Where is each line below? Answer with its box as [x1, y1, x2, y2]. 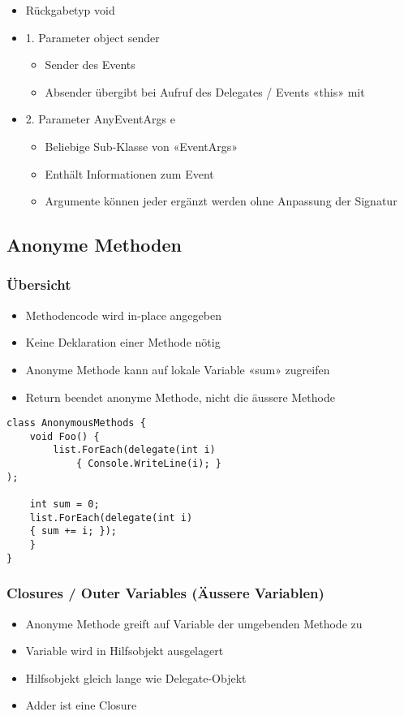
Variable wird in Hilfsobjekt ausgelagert [25, 642, 224, 659]
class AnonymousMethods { [6, 417, 146, 429]
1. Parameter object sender [25, 28, 160, 45]
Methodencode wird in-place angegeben [25, 306, 221, 323]
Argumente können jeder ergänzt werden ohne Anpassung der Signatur [45, 192, 398, 209]
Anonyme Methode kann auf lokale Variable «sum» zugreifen [25, 360, 330, 377]
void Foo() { [29, 430, 100, 442]
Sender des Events [45, 56, 135, 73]
